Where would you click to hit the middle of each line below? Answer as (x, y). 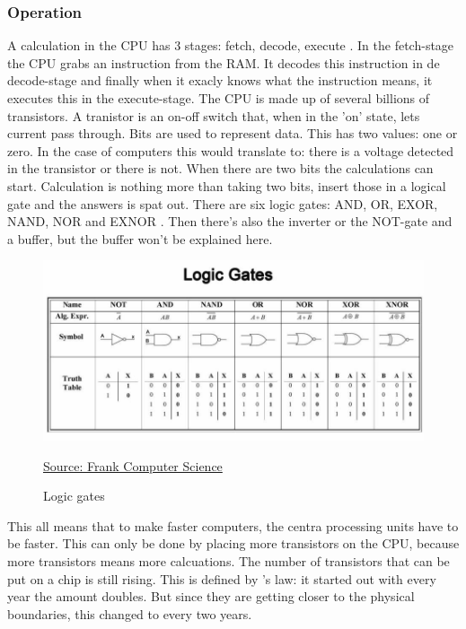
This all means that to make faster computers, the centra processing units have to (233, 525)
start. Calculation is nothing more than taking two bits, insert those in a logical (227, 185)
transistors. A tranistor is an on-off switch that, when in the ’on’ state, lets (214, 115)
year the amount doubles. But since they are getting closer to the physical (211, 596)
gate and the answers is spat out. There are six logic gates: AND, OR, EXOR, (223, 203)
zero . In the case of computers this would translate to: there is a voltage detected (231, 150)
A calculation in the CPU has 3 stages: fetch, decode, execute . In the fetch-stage (231, 45)
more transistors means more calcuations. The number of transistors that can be (229, 561)
